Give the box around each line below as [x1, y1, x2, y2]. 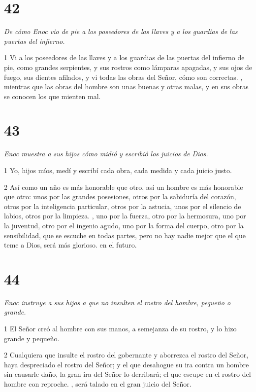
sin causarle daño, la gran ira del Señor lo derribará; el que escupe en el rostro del [4, 369, 251, 379]
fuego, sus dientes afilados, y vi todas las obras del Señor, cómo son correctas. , [4, 71, 243, 82]
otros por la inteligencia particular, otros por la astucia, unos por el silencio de [4, 201, 241, 211]
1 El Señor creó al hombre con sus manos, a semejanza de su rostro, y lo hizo [4, 323, 237, 334]
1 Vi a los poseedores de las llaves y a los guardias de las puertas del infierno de [4, 52, 245, 63]
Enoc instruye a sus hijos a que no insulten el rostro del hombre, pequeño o [4, 297, 231, 307]
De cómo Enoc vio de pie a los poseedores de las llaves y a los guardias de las [4, 26, 238, 36]
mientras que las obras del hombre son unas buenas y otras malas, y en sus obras [4, 81, 249, 92]
